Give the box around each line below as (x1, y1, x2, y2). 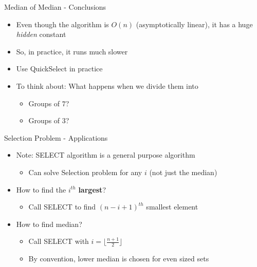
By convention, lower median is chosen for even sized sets (28, 253, 209, 264)
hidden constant (16, 29, 66, 40)
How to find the (16, 184, 66, 195)
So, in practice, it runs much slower (16, 46, 128, 56)
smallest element (146, 201, 198, 212)
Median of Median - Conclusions (4, 2, 106, 12)
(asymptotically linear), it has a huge (136, 18, 253, 29)
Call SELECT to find (28, 201, 96, 212)
